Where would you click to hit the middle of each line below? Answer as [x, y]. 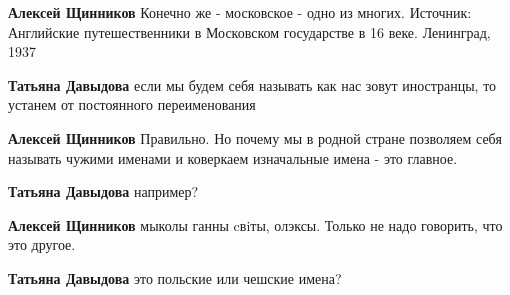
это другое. [42, 244]
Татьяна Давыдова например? [103, 191]
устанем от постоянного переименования [132, 104]
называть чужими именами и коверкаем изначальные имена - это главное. [233, 157]
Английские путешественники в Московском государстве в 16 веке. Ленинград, [249, 31]
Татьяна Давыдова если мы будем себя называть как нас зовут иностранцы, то [252, 84]
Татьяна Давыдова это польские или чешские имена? [175, 277]
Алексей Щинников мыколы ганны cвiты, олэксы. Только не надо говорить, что [255, 224]
